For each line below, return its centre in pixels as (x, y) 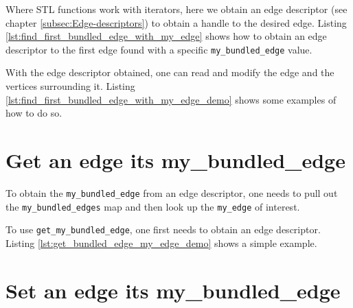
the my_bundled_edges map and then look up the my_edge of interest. (153, 206)
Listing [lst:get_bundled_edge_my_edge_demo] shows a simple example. (161, 242)
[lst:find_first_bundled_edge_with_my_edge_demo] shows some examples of (171, 99)
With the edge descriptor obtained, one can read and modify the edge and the (170, 72)
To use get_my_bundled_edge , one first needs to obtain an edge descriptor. (163, 229)
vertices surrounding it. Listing (70, 86)
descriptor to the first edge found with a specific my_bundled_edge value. (159, 49)
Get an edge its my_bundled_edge (175, 160)
